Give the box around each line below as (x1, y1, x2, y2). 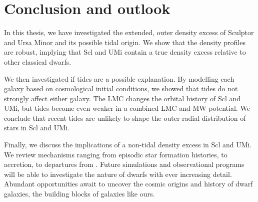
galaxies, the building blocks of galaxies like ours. (4, 188, 155, 199)
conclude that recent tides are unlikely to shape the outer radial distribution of (4, 112, 246, 123)
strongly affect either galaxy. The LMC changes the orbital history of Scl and (4, 93, 241, 103)
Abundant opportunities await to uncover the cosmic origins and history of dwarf (4, 178, 253, 189)
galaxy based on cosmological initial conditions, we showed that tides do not (4, 83, 238, 94)
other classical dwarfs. (4, 56, 71, 67)
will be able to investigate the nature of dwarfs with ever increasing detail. (4, 168, 232, 179)
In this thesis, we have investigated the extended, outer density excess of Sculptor (4, 27, 254, 38)
